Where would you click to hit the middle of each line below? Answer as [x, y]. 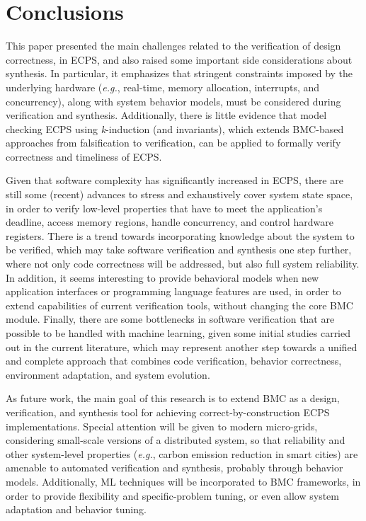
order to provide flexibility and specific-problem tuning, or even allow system [173, 495]
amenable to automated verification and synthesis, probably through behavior [175, 468]
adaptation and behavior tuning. [76, 509]
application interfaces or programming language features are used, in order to [173, 291]
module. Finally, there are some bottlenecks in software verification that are [170, 319]
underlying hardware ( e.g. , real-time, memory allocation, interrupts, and [163, 87]
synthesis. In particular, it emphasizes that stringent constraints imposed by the [179, 73]
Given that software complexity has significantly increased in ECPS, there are [175, 180]
